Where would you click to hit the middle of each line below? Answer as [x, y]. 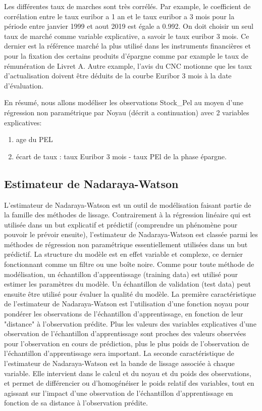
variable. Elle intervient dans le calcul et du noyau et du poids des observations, [128, 373]
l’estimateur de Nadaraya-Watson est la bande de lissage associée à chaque [119, 363]
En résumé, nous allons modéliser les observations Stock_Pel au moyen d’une [124, 102]
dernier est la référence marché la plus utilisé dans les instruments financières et [127, 46]
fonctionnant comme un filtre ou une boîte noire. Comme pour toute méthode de [129, 264]
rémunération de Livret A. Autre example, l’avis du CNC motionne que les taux [128, 65]
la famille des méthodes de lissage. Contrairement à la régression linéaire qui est [128, 215]
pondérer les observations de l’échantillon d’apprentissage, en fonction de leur [124, 314]
